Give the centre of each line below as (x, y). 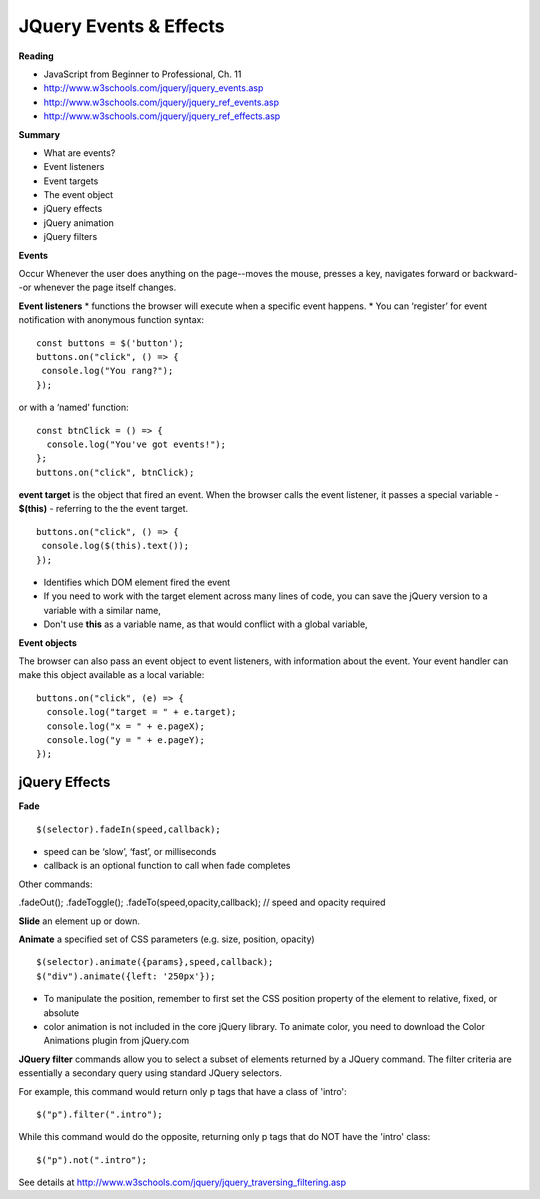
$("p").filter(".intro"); (100, 1114)
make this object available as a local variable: (111, 675)
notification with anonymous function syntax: (111, 320)
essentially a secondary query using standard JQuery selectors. (150, 1073)
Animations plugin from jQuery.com (116, 1041)
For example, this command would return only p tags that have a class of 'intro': (182, 1091)
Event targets (71, 181)
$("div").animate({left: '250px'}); (126, 976)
